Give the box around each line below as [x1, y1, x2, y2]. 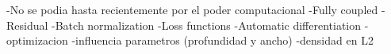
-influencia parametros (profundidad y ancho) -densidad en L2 [71, 32, 374, 49]
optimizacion [6, 32, 68, 49]
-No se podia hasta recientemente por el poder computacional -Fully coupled [6, 2, 378, 17]
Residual [6, 16, 48, 33]
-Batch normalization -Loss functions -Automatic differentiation [52, 16, 362, 33]
